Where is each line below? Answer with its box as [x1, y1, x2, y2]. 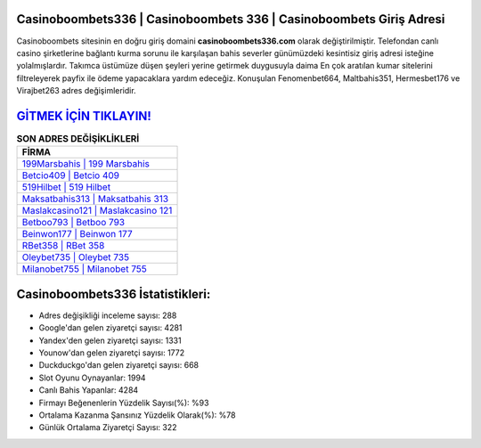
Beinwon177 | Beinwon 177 [21, 228, 133, 240]
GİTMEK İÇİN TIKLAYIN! [16, 108, 151, 124]
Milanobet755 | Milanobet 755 [21, 263, 147, 275]
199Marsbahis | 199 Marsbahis [21, 158, 151, 170]
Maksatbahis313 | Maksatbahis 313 [21, 192, 169, 205]
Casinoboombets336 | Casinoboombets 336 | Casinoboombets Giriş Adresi [16, 12, 445, 27]
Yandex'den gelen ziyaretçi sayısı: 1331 [38, 335, 182, 346]
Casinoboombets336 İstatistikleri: [16, 286, 211, 302]
